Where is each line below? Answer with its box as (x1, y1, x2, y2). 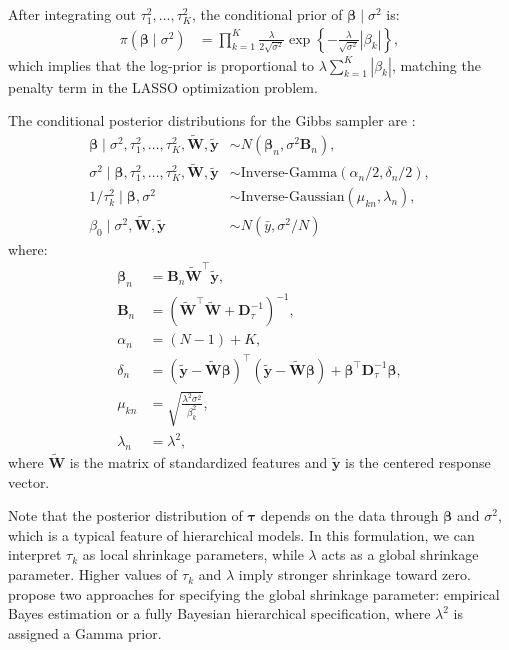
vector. (8, 471, 50, 492)
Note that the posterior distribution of (8, 505, 243, 526)
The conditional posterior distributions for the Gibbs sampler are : (8, 110, 416, 131)
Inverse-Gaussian (240, 190, 345, 205)
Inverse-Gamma (240, 166, 338, 181)
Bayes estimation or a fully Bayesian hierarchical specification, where (8, 603, 431, 624)
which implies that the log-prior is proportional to (8, 54, 315, 75)
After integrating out (8, 4, 137, 24)
